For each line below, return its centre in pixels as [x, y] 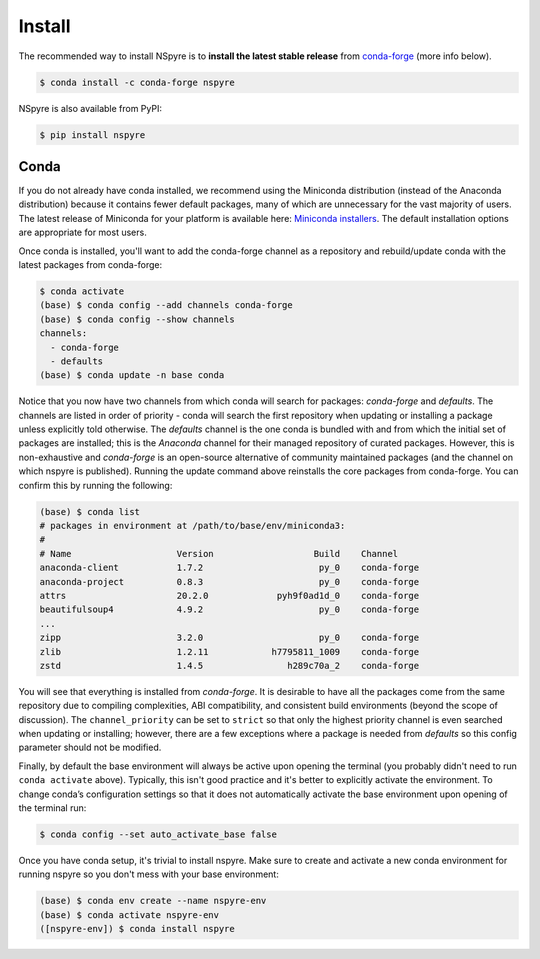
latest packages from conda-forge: [90, 264]
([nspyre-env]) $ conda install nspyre [137, 929]
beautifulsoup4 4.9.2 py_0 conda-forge [229, 609]
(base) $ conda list [89, 511]
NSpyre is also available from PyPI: [90, 108]
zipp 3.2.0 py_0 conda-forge [229, 638]
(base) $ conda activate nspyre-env [129, 914]
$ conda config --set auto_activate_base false [158, 834]
